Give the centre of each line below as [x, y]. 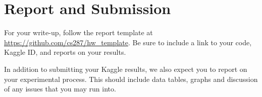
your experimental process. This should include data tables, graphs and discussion [131, 79]
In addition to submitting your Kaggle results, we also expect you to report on [126, 69]
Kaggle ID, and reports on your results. [65, 52]
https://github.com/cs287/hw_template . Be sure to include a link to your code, [128, 42]
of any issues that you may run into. [60, 89]
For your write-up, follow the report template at [78, 32]
